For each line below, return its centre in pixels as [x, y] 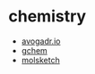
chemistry [47, 16]
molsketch [40, 60]
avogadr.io [41, 41]
